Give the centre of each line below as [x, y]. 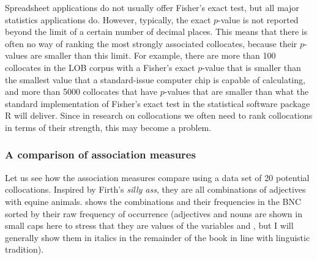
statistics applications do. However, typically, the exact [108, 19]
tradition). [24, 249]
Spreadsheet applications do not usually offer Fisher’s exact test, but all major [152, 7]
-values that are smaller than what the [237, 91]
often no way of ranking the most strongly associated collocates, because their [151, 43]
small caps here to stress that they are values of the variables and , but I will [149, 225]
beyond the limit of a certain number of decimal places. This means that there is [156, 32]
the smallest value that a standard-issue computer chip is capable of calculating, [155, 79]
